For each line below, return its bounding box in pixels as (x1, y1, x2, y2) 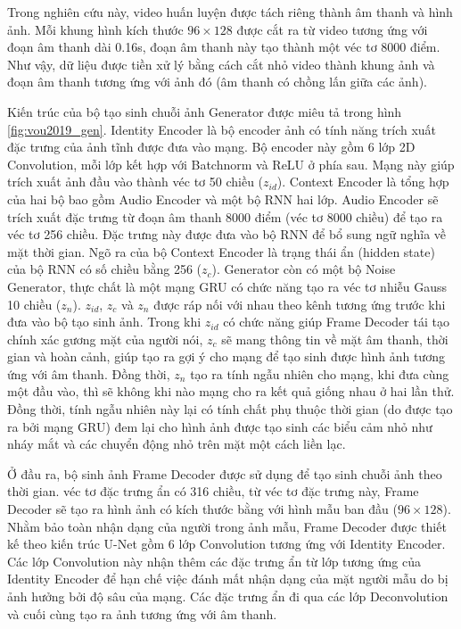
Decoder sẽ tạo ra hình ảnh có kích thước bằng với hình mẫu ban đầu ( (7, 500, 398, 518)
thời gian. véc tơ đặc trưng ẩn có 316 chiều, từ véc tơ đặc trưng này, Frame (7, 482, 419, 501)
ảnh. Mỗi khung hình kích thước (7, 20, 184, 38)
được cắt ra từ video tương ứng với (236, 20, 428, 38)
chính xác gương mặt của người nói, (7, 329, 203, 348)
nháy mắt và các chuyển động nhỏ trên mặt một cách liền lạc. (7, 435, 346, 453)
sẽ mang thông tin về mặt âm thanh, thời (221, 329, 449, 348)
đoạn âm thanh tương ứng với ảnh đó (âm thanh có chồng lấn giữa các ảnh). (7, 72, 427, 91)
